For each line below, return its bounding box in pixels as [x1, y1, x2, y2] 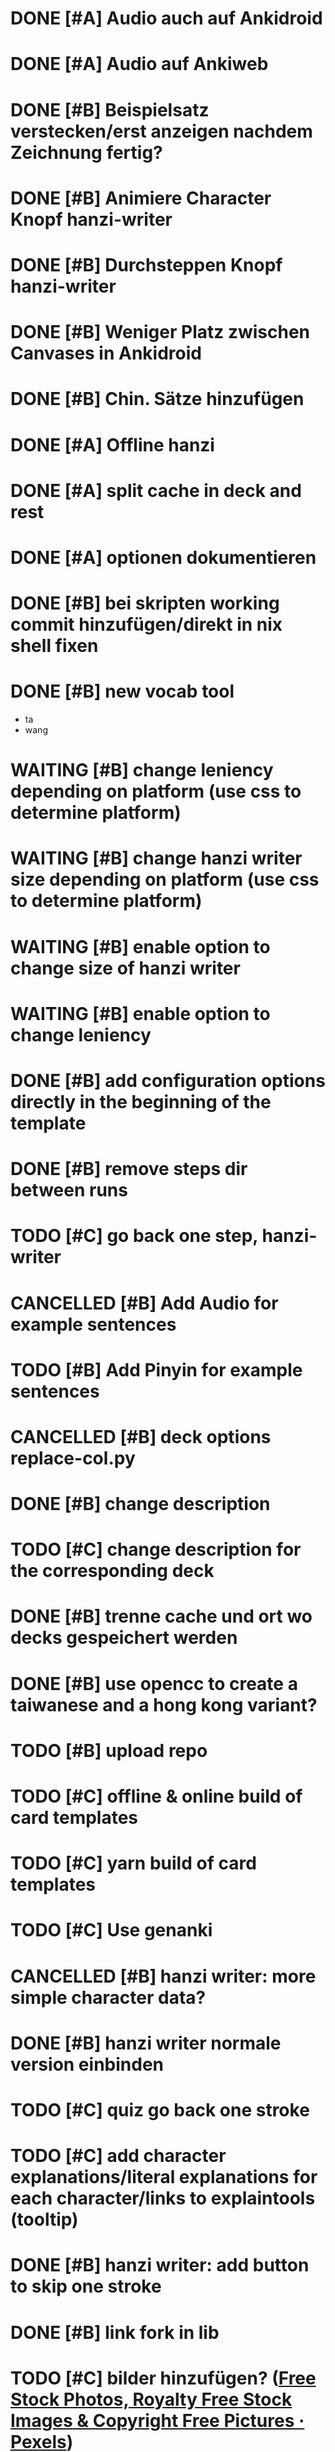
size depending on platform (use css [10, 868, 320, 891]
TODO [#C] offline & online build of [10, 1785, 303, 1807]
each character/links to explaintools [10, 2187, 316, 2210]
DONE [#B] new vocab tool [10, 680, 235, 703]
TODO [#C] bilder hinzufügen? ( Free [10, 2367, 317, 2389]
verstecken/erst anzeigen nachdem [10, 120, 313, 142]
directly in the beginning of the [10, 1090, 272, 1113]
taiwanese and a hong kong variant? [10, 1693, 318, 1716]
